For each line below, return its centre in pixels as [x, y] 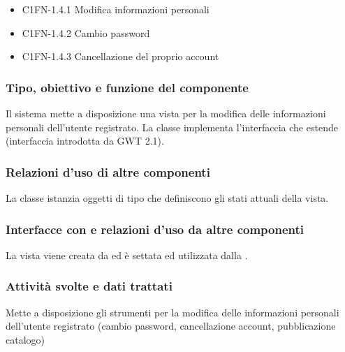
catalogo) [25, 339]
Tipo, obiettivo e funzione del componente [127, 87]
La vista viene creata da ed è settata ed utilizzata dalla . [127, 255]
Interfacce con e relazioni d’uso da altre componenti [155, 229]
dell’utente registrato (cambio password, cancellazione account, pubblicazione [171, 326]
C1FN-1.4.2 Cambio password [86, 32]
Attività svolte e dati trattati [89, 286]
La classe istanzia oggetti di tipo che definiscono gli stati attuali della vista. [167, 198]
